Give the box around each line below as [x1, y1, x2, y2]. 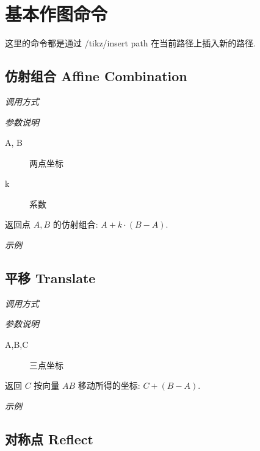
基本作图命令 [5, 1, 108, 26]
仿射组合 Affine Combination [5, 67, 187, 85]
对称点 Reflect [5, 429, 93, 448]
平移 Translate [5, 269, 96, 287]
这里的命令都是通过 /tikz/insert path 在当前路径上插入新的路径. [5, 37, 256, 49]
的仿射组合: [52, 218, 98, 231]
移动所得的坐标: [78, 379, 140, 392]
